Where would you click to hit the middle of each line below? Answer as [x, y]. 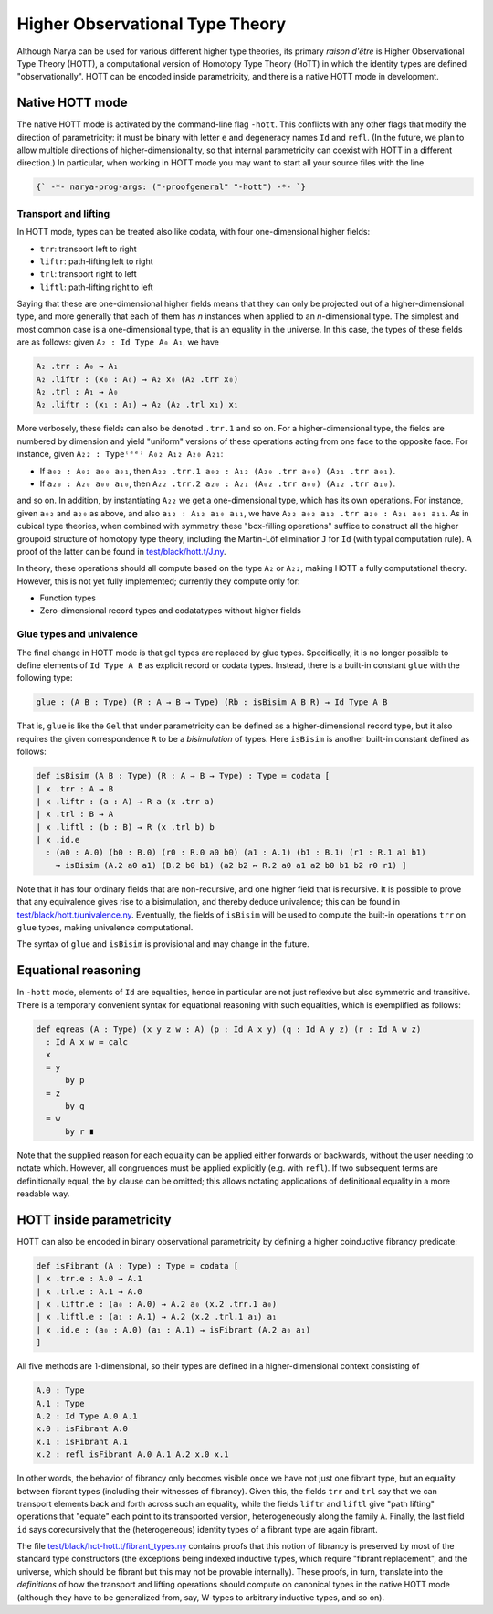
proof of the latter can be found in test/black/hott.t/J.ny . [122, 551]
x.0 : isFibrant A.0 [82, 1429]
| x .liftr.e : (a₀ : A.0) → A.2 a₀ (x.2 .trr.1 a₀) [157, 1304]
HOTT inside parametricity [94, 1220]
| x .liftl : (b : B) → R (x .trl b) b [125, 827]
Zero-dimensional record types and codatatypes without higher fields [170, 611]
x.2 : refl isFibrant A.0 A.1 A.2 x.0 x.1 [132, 1455]
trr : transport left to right [88, 249]
